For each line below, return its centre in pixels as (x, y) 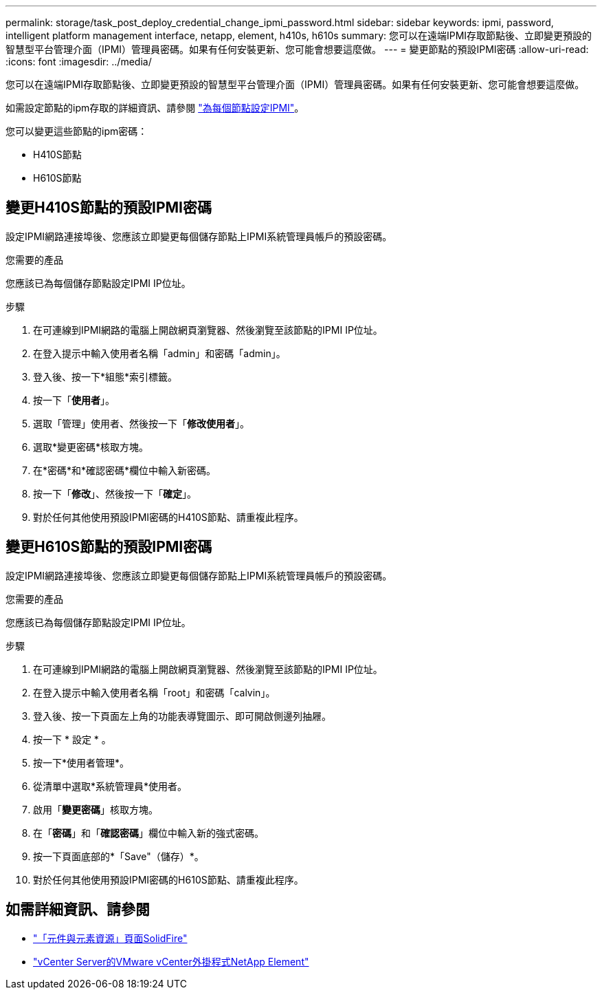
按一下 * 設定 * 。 (72, 739)
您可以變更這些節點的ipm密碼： (77, 131)
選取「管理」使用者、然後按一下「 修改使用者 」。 (141, 423)
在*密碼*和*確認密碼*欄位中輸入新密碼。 (125, 470)
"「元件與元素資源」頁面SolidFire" (110, 938)
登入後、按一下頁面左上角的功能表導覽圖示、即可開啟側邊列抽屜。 (182, 716)
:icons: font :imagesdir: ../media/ (79, 62)
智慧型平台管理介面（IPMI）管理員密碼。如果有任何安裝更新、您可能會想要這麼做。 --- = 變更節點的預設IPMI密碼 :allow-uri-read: (297, 49)
